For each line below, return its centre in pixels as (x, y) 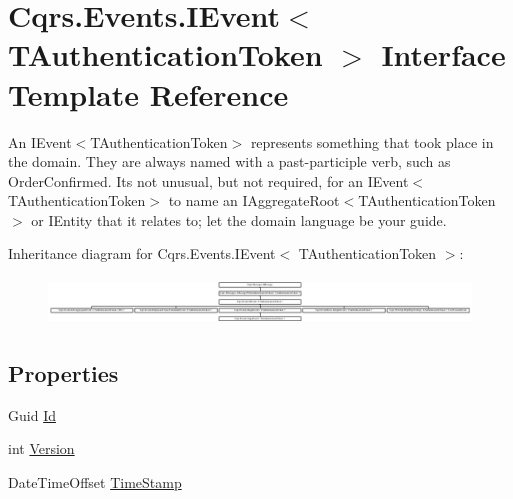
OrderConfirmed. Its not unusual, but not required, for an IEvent (208, 180)
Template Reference (148, 93)
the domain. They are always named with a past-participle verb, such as (229, 161)
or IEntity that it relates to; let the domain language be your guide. (239, 219)
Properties (63, 372)
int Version (41, 448)
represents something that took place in (372, 141)
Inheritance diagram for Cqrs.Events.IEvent (142, 253)
